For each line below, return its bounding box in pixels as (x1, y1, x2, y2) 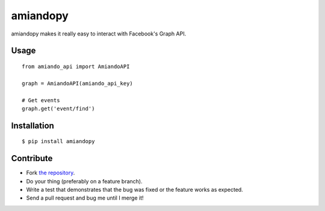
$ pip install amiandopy (22, 138, 95, 145)
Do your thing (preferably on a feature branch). (26, 177, 143, 185)
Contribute (11, 153, 53, 164)
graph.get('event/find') (22, 105, 95, 112)
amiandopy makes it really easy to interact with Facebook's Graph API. (11, 30, 187, 37)
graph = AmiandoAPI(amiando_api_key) (22, 80, 134, 87)
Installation (11, 120, 54, 130)
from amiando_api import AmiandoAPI (22, 63, 130, 70)
